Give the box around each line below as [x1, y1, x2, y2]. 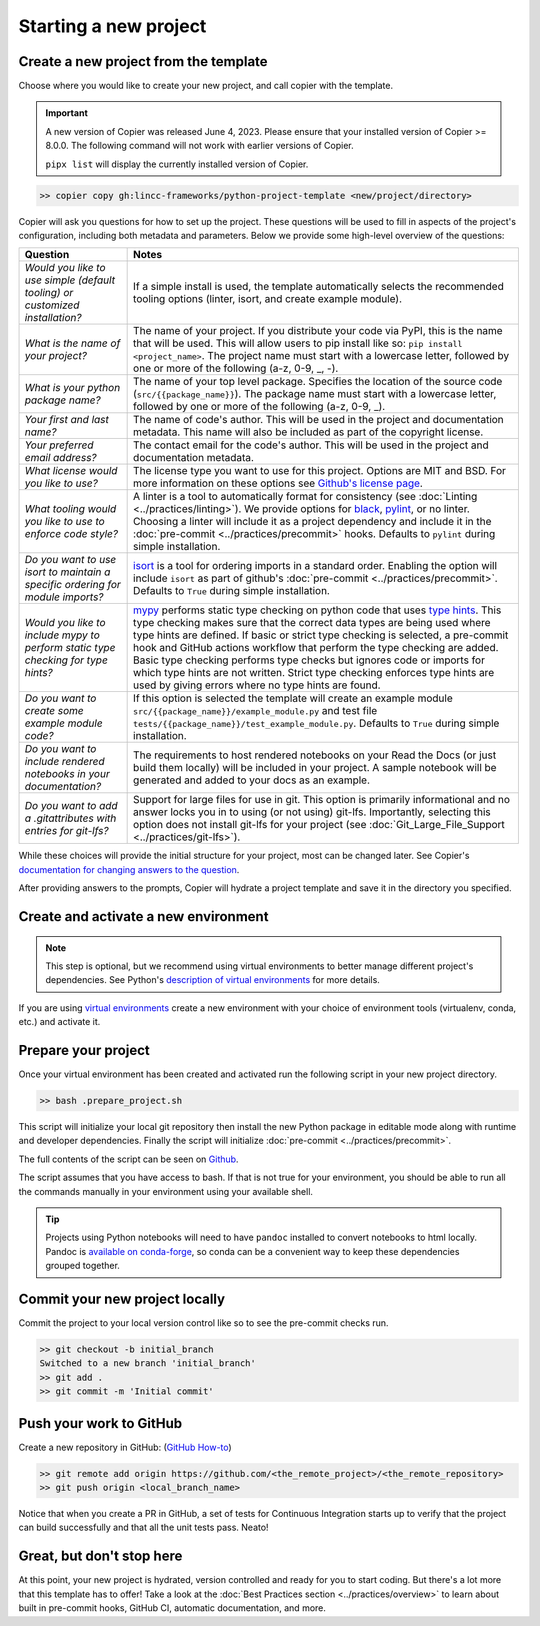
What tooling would [24, 502, 117, 516]
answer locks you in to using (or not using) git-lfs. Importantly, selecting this [133, 805, 491, 819]
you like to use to [24, 515, 105, 529]
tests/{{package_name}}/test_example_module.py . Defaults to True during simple [133, 716, 500, 730]
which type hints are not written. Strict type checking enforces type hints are [133, 666, 495, 680]
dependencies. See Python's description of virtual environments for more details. [45, 974, 380, 986]
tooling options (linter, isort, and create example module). [133, 292, 403, 306]
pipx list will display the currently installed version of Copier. [45, 158, 309, 170]
